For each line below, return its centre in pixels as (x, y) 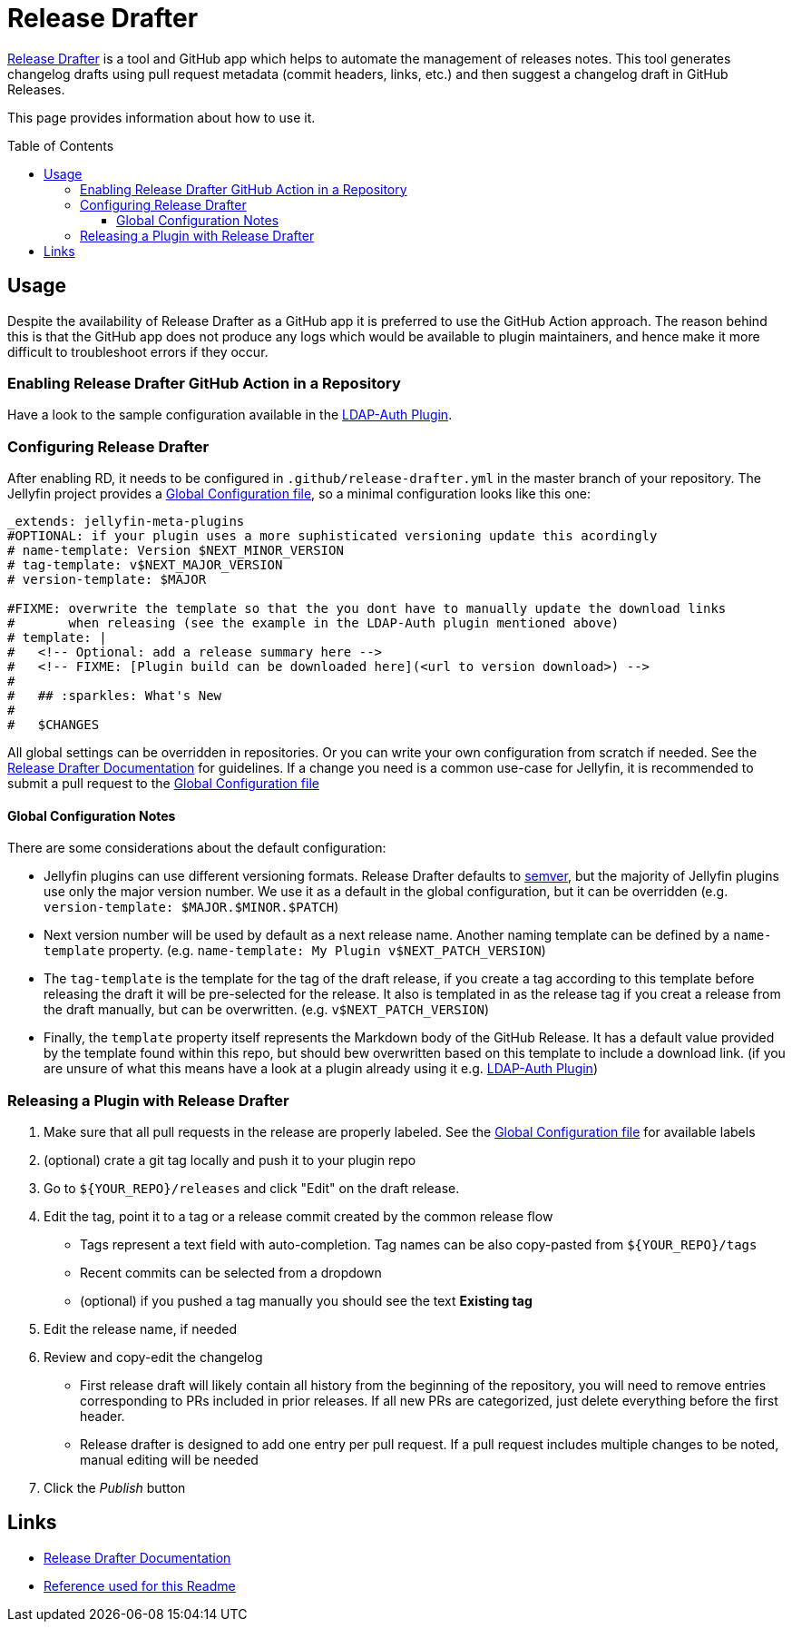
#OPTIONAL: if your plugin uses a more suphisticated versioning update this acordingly (332, 536)
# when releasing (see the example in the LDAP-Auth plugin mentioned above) (313, 623)
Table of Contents (61, 145)
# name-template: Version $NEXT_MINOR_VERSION (176, 551)
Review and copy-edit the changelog (153, 1357)
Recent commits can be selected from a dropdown (231, 1273)
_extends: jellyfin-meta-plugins (126, 522)
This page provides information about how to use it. (161, 117)
